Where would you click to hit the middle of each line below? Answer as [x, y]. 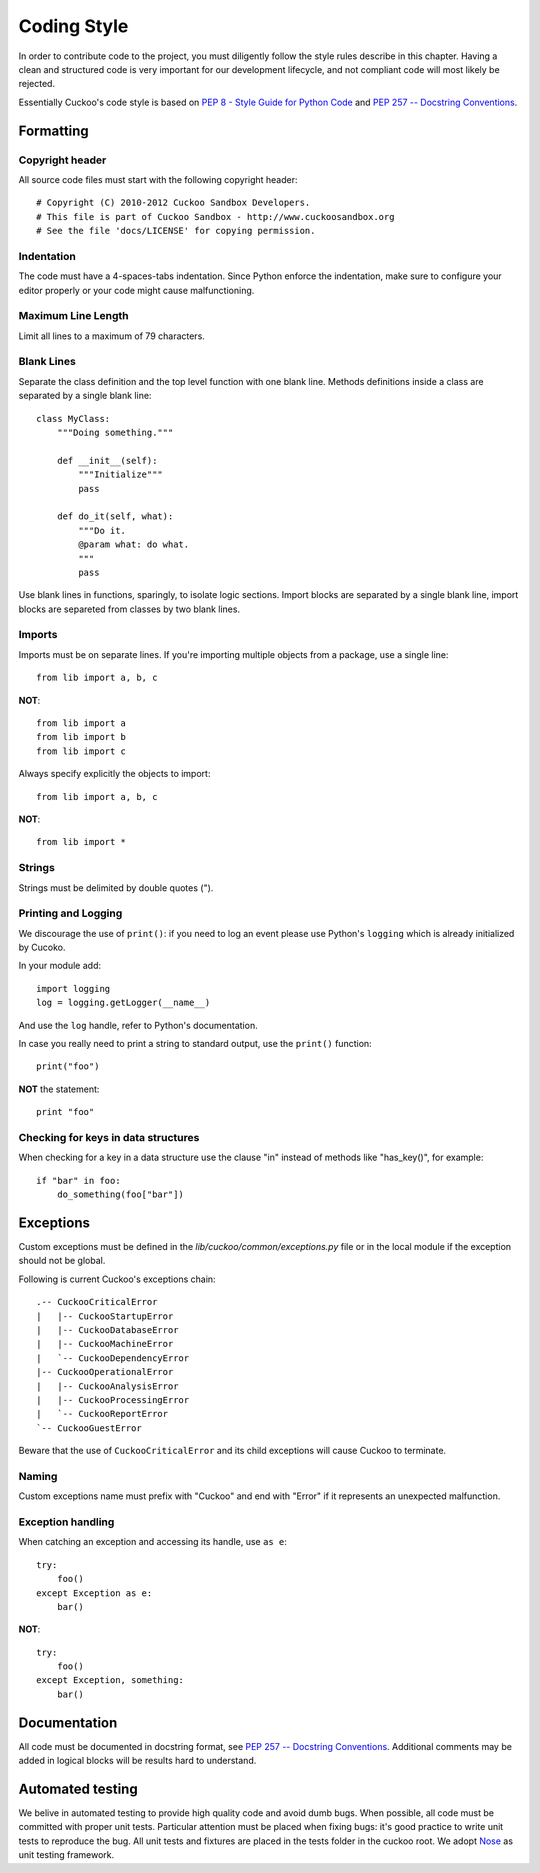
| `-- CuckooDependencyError [113, 1358]
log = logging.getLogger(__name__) [123, 1003]
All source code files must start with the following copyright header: [158, 179]
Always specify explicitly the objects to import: [114, 774]
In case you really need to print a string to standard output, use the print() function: [195, 1043]
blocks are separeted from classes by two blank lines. [129, 609]
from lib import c [81, 751]
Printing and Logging [70, 913]
